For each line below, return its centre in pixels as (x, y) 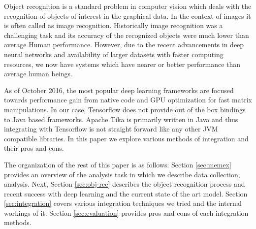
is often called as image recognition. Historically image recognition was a (113, 25)
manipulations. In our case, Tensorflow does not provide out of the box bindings (125, 109)
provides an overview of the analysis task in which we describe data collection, (122, 174)
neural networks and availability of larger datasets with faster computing (114, 54)
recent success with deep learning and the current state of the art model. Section (126, 193)
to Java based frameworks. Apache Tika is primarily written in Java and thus (121, 119)
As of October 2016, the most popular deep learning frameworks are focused (119, 90)
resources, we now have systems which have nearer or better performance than (122, 64)
